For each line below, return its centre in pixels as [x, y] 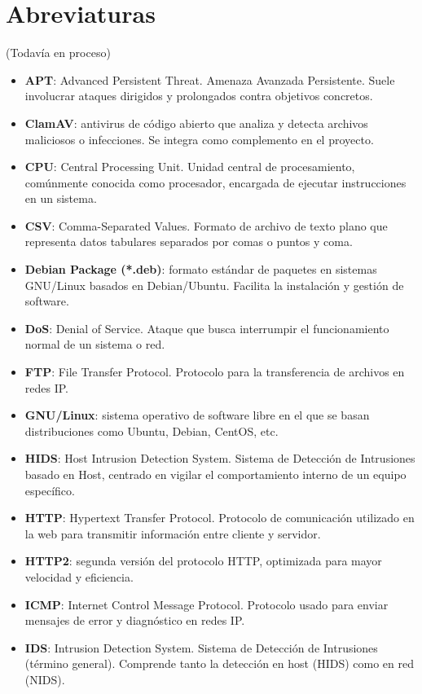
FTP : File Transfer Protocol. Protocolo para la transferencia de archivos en [215, 372]
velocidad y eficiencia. [79, 576]
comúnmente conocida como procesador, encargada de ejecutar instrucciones [215, 182]
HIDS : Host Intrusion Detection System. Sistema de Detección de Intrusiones [220, 458]
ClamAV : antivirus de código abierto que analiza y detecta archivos [196, 123]
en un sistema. [61, 198]
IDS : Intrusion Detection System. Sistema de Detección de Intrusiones [201, 647]
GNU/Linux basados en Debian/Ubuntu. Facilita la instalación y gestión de [214, 285]
